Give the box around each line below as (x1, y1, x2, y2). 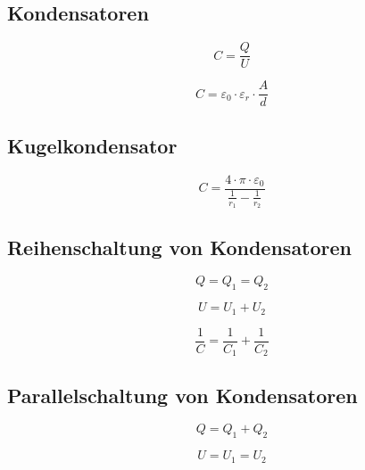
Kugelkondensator (7, 131, 178, 159)
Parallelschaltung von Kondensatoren (7, 381, 358, 408)
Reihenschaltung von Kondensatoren (7, 233, 353, 260)
